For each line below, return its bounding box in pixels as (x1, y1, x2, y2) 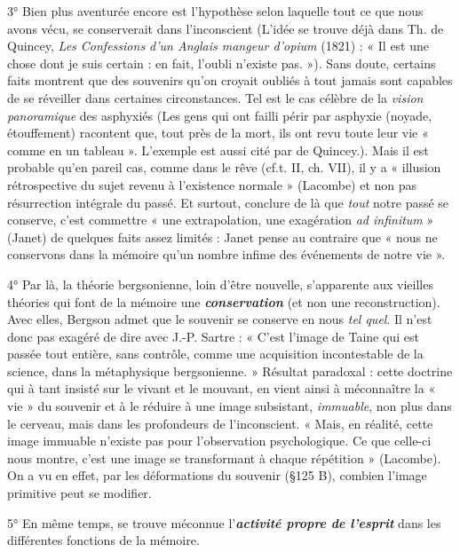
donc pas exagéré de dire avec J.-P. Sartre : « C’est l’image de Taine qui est (7, 327, 419, 345)
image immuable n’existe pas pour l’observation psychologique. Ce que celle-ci (7, 431, 432, 450)
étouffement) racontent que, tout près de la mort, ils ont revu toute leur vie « (7, 123, 429, 142)
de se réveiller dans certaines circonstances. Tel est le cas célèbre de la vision (7, 88, 424, 106)
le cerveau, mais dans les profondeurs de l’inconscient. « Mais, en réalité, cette (7, 414, 433, 432)
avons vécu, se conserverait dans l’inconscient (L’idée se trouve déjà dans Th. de (7, 19, 444, 37)
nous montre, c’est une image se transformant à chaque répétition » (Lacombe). (7, 448, 441, 467)
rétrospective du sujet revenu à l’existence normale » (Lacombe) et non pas (7, 175, 417, 193)
